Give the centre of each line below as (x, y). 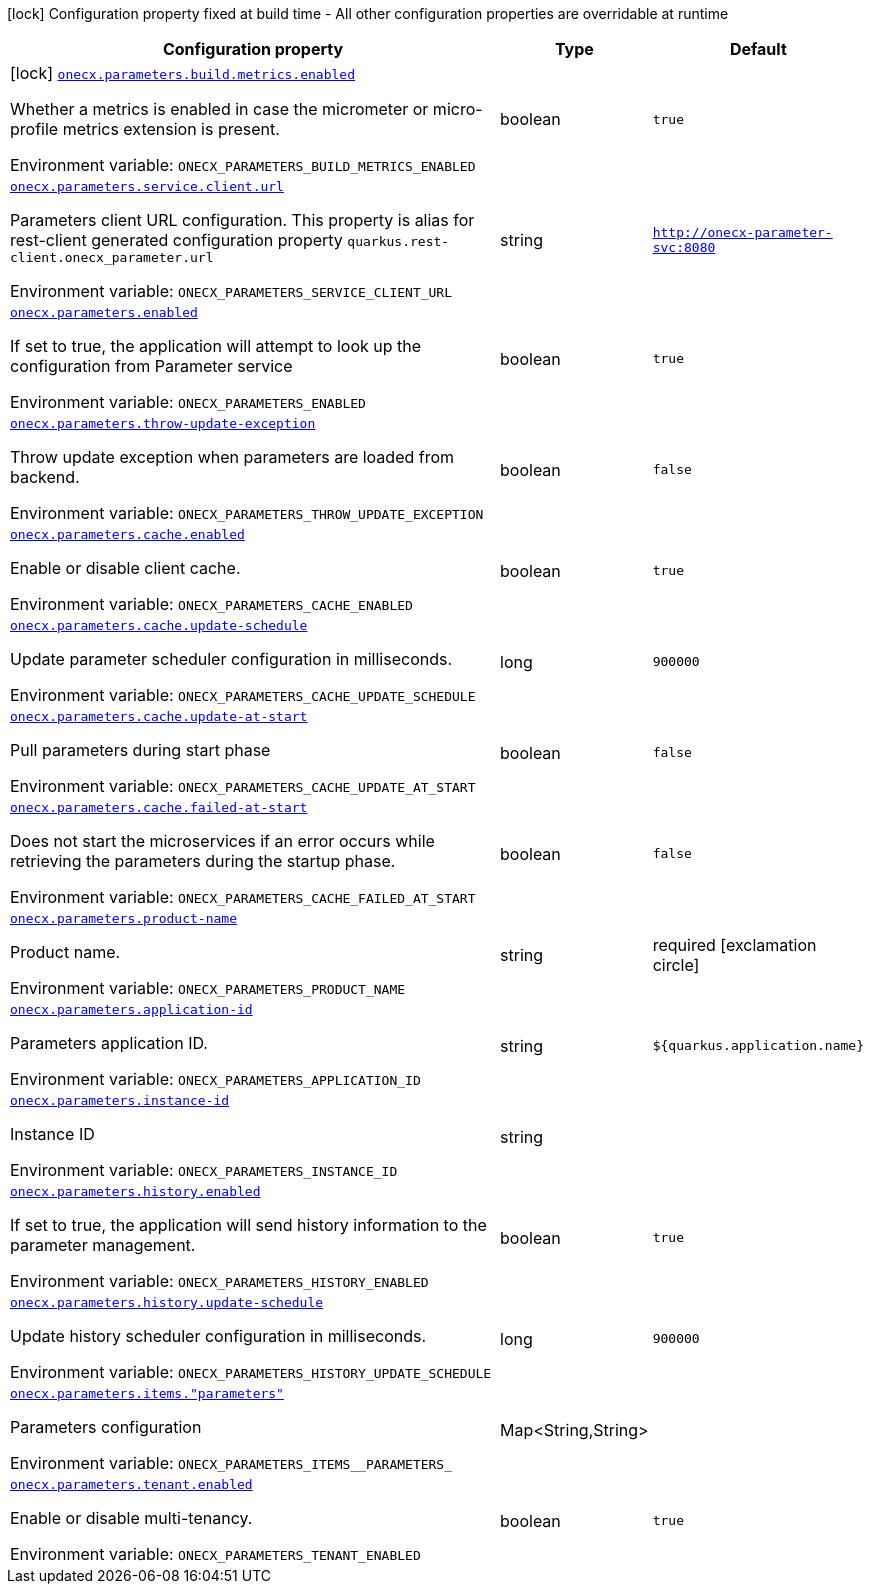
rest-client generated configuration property (176, 240)
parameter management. (103, 1245)
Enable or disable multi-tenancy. (131, 1518)
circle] (676, 964)
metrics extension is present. (171, 129)
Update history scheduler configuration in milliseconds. (218, 1336)
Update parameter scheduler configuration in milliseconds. (231, 659)
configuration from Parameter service (151, 366)
